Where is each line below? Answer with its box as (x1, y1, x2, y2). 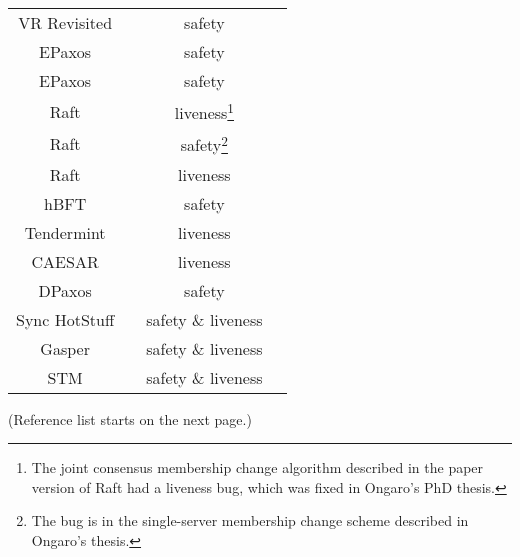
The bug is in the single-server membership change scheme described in (31, 510, 469, 531)
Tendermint (24, 220, 106, 244)
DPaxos (38, 278, 92, 302)
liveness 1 (174, 98, 235, 125)
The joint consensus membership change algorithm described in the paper (31, 457, 484, 478)
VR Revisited (18, 11, 113, 34)
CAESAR (31, 249, 99, 273)
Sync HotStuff (16, 307, 115, 331)
